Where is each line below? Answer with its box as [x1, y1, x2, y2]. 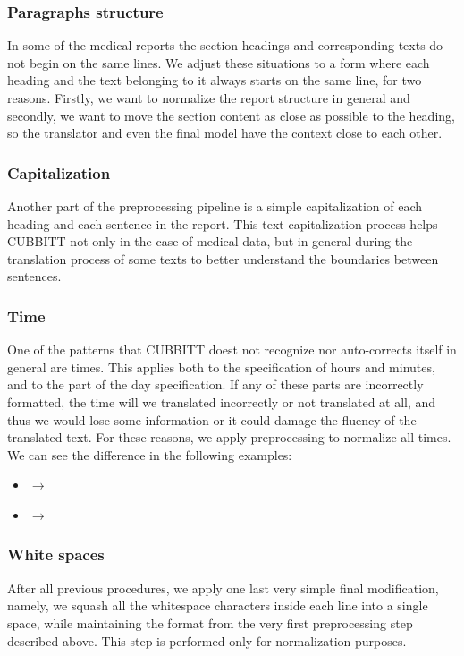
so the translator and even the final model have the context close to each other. [7, 124, 443, 142]
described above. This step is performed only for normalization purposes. [7, 631, 407, 650]
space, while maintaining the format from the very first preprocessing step [7, 613, 413, 632]
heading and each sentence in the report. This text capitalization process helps [7, 214, 438, 233]
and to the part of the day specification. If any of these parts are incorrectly [7, 375, 424, 394]
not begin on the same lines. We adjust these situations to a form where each [7, 53, 430, 72]
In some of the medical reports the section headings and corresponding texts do [7, 36, 443, 55]
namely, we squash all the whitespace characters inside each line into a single [7, 596, 428, 615]
